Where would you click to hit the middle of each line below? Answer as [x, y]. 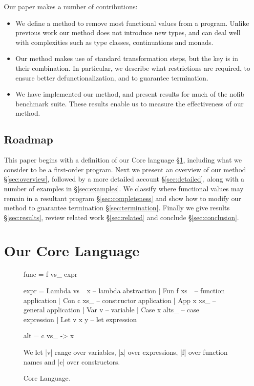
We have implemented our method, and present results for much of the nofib [130, 94]
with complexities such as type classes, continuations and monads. [114, 42]
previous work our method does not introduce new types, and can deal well [128, 32]
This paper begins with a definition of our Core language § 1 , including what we [123, 160]
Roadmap [29, 139]
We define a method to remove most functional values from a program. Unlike [132, 23]
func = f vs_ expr [51, 274]
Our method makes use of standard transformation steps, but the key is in [127, 58]
